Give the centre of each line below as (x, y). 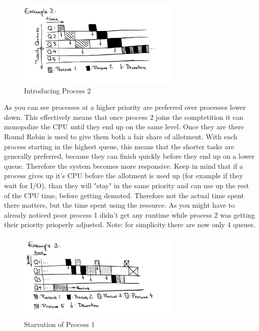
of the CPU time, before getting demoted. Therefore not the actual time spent (124, 195)
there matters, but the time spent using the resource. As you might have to (119, 205)
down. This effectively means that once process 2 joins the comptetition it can (124, 117)
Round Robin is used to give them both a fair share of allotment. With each (121, 137)
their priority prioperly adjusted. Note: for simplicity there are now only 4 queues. (130, 224)
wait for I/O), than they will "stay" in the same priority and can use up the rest (127, 185)
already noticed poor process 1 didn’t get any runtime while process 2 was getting (129, 214)
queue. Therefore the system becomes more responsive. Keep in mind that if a (124, 165)
